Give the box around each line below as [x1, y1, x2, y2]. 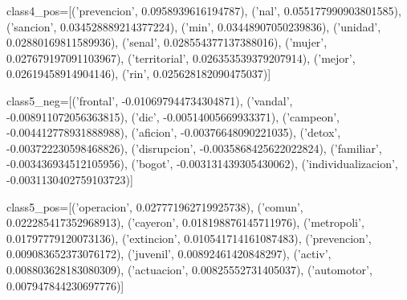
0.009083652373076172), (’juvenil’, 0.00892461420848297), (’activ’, [6, 245, 332, 262]
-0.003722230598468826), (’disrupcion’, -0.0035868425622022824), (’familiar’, [6, 139, 382, 156]
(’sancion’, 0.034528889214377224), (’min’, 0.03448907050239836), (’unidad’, [6, 18, 381, 35]
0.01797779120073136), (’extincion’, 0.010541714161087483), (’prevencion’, [6, 229, 372, 246]
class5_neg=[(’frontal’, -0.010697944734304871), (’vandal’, [6, 92, 293, 109]
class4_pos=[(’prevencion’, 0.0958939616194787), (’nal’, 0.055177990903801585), [6, 2, 401, 18]
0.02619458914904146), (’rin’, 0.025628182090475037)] [6, 65, 271, 82]
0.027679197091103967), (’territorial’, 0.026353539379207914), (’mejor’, [6, 49, 356, 66]
